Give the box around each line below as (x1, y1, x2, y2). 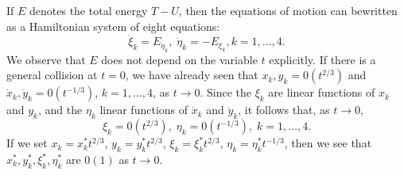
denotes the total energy (29, 2, 148, 18)
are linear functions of (268, 84, 375, 101)
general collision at (6, 67, 98, 83)
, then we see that (284, 135, 372, 151)
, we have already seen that (125, 67, 258, 83)
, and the (38, 101, 83, 118)
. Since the (200, 84, 252, 101)
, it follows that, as (238, 101, 330, 118)
